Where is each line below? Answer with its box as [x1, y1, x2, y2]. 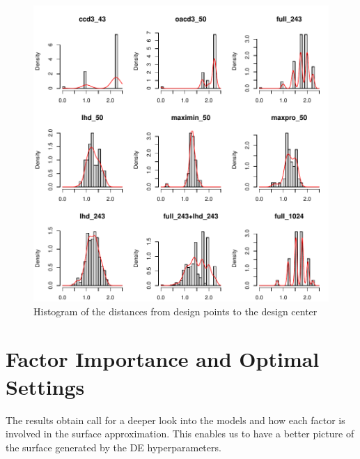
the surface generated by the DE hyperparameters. [6, 439, 221, 454]
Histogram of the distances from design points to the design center [33, 303, 318, 318]
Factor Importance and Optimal [6, 345, 320, 373]
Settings [6, 372, 85, 400]
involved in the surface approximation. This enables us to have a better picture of [6, 426, 354, 441]
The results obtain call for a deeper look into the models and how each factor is [6, 412, 345, 427]
